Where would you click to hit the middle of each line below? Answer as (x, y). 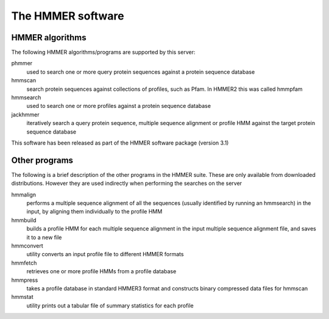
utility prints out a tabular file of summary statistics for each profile (110, 306)
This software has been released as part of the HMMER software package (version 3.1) (120, 143)
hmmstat (22, 297)
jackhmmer (25, 114)
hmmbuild (24, 220)
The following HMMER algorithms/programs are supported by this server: (103, 52)
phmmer (22, 63)
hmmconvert (27, 246)
